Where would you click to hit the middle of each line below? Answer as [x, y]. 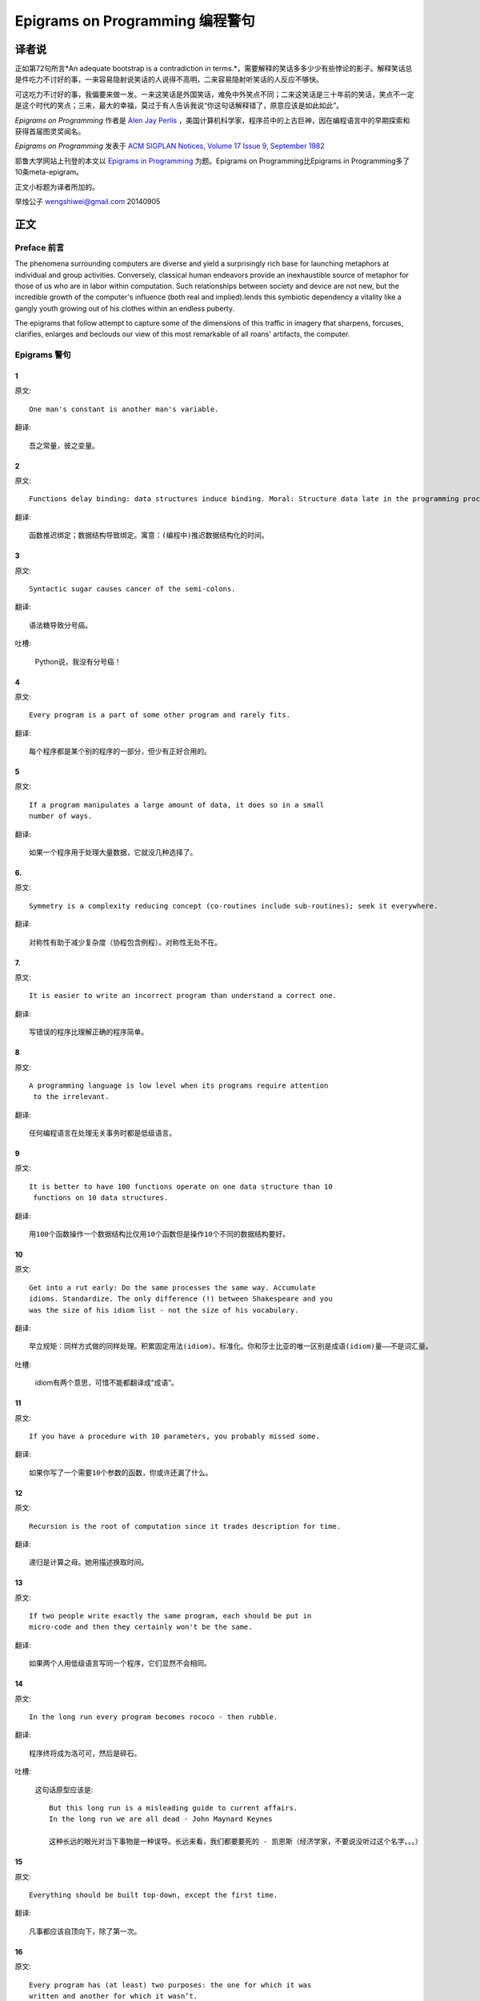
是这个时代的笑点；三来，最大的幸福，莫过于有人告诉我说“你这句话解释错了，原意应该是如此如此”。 [179, 106]
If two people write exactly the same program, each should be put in [170, 1616]
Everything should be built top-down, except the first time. [154, 1895]
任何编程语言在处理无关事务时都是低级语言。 [102, 1133]
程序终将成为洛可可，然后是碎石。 [85, 1753]
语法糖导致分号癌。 [60, 625]
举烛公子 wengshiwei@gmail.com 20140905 [88, 201]
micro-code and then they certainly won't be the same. [141, 1627]
